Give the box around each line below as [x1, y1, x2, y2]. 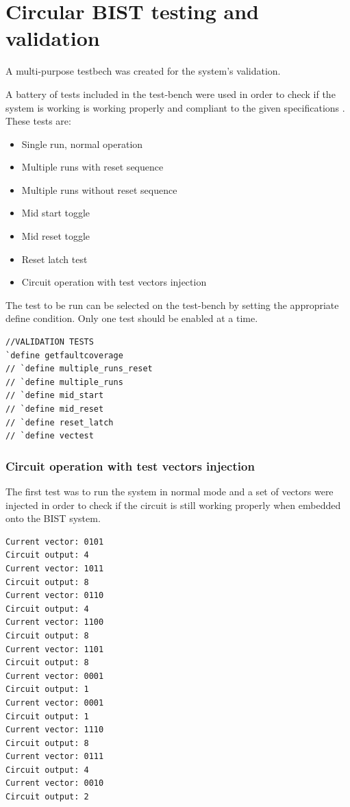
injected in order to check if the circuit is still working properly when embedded [5, 497, 341, 512]
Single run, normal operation [21, 136, 143, 151]
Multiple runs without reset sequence [21, 182, 177, 197]
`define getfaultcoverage [5, 350, 123, 360]
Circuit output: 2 [5, 792, 89, 802]
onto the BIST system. [5, 511, 101, 525]
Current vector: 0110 [5, 591, 104, 601]
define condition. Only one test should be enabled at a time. [5, 311, 258, 325]
